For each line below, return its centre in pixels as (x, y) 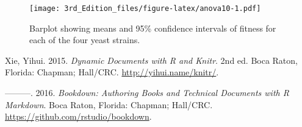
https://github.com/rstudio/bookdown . (78, 116)
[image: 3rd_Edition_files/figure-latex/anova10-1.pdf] (145, 9)
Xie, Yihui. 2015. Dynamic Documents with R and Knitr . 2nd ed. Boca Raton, (151, 60)
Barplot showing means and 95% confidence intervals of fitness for (153, 28)
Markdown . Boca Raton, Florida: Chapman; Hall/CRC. (109, 104)
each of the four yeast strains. (85, 40)
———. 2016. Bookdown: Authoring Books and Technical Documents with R (147, 93)
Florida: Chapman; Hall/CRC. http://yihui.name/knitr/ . (112, 72)
